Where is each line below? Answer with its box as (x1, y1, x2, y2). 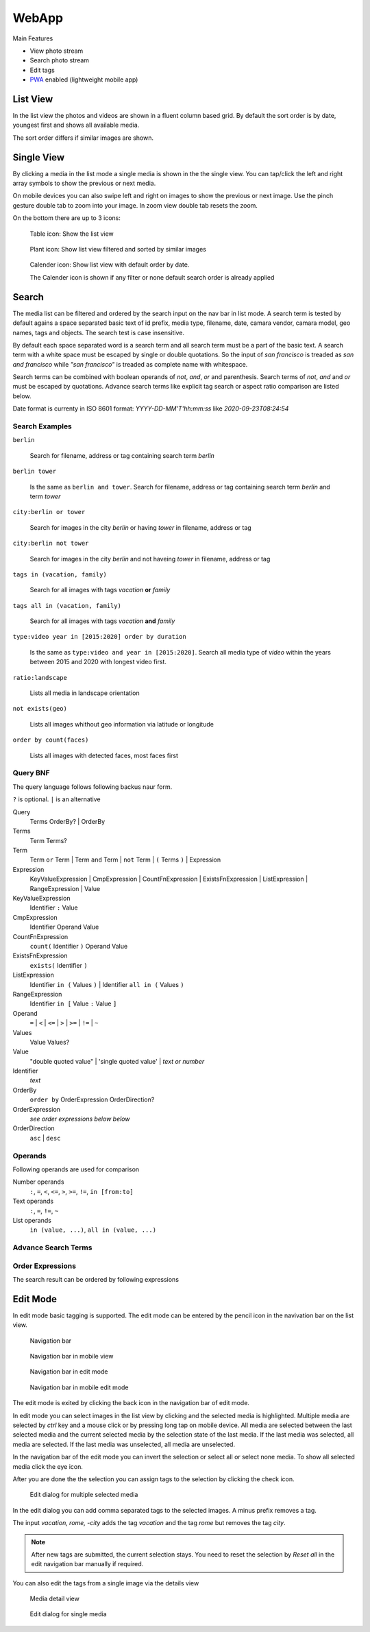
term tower (29, 492, 61, 500)
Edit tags (29, 66, 55, 74)
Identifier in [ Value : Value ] (29, 999, 117, 1008)
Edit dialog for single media (29, 1610, 107, 1618)
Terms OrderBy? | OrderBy (29, 817, 106, 825)
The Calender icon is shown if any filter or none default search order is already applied (29, 273, 275, 281)
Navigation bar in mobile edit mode (29, 1383, 129, 1391)
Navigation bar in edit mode (29, 1367, 108, 1376)
